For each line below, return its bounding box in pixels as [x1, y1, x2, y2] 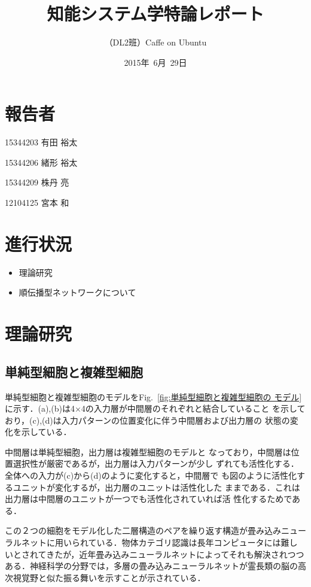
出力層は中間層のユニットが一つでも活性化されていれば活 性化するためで [5, 492, 292, 505]
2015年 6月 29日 [124, 56, 187, 68]
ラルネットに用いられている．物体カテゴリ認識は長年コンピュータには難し [5, 536, 298, 549]
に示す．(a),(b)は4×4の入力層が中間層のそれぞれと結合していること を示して [5, 402, 306, 415]
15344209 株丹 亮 [5, 176, 69, 188]
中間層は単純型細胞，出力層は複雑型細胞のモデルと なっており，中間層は [5, 445, 291, 458]
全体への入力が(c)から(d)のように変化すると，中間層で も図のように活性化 [5, 469, 297, 482]
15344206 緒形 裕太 [5, 156, 78, 168]
